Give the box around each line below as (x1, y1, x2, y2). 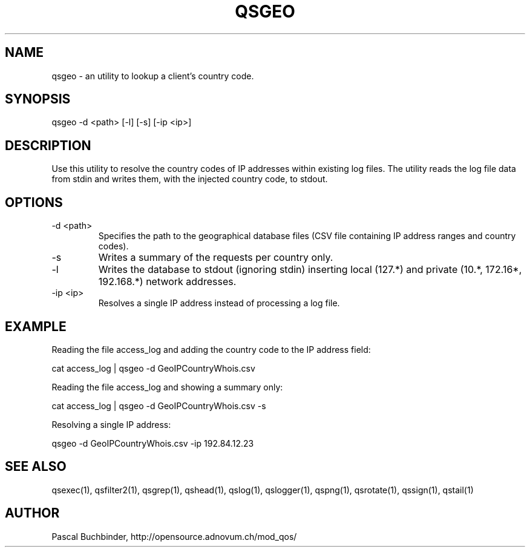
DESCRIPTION (5, 137, 91, 153)
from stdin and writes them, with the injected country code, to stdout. (51, 174, 328, 185)
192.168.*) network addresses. (98, 275, 237, 288)
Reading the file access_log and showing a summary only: (51, 381, 283, 392)
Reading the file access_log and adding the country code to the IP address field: (51, 344, 371, 355)
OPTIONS (5, 194, 63, 210)
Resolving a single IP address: (51, 419, 171, 430)
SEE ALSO (5, 459, 67, 475)
